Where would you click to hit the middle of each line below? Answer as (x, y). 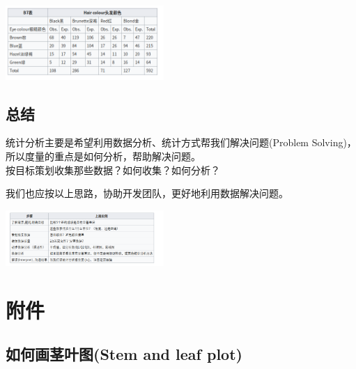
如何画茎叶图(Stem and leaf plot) (124, 354)
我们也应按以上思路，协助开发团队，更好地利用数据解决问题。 (147, 193)
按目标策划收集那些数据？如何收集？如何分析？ (113, 170)
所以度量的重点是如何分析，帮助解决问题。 (103, 156)
